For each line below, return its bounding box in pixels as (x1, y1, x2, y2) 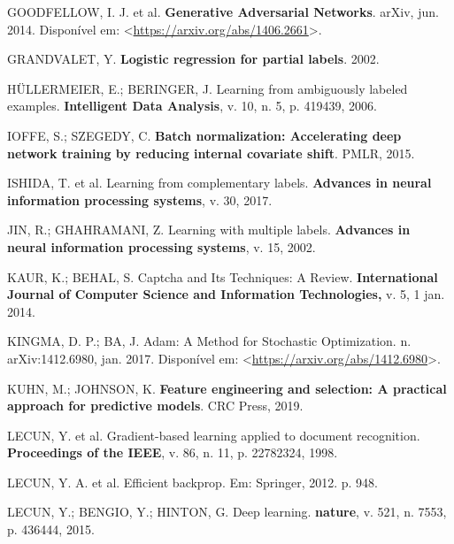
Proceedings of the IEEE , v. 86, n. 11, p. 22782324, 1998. (7, 443, 338, 462)
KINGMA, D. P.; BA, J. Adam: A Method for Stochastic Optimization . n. (7, 332, 412, 350)
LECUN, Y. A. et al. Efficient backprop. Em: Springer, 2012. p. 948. (7, 472, 378, 491)
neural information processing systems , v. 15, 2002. (7, 237, 316, 256)
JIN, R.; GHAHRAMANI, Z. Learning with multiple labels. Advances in (7, 220, 411, 239)
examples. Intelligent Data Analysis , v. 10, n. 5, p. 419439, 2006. (7, 96, 377, 115)
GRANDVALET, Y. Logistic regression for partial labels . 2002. (7, 50, 380, 68)
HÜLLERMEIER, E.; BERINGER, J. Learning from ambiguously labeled (7, 79, 408, 97)
